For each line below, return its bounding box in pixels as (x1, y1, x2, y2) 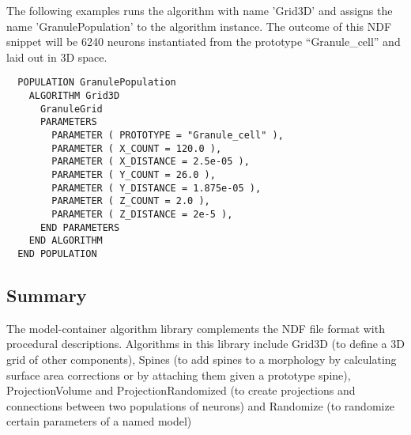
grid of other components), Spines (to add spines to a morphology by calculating (6, 350, 397, 367)
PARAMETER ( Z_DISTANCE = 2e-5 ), (51, 208, 233, 220)
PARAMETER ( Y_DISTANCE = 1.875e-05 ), (51, 182, 262, 194)
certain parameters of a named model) (6, 413, 192, 429)
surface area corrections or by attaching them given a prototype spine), (6, 366, 351, 383)
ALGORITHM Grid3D (28, 90, 120, 102)
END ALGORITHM (28, 235, 103, 247)
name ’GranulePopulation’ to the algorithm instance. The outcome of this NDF (6, 17, 392, 34)
